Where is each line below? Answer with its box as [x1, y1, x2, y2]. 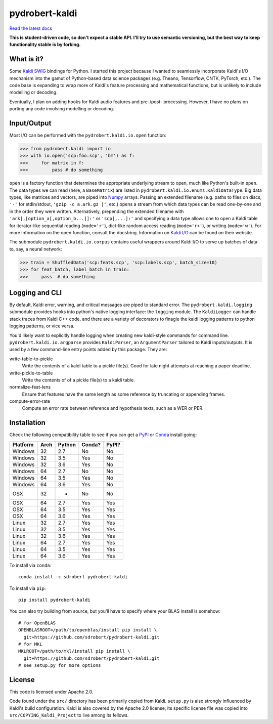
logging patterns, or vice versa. [9, 323, 75, 329]
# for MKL [18, 641, 42, 647]
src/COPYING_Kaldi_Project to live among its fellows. [9, 712, 129, 718]
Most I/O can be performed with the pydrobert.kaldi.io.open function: [9, 132, 166, 139]
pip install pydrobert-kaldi [18, 597, 90, 603]
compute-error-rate [9, 398, 51, 404]
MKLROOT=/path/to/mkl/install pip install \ [18, 648, 131, 654]
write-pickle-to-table [9, 370, 53, 376]
